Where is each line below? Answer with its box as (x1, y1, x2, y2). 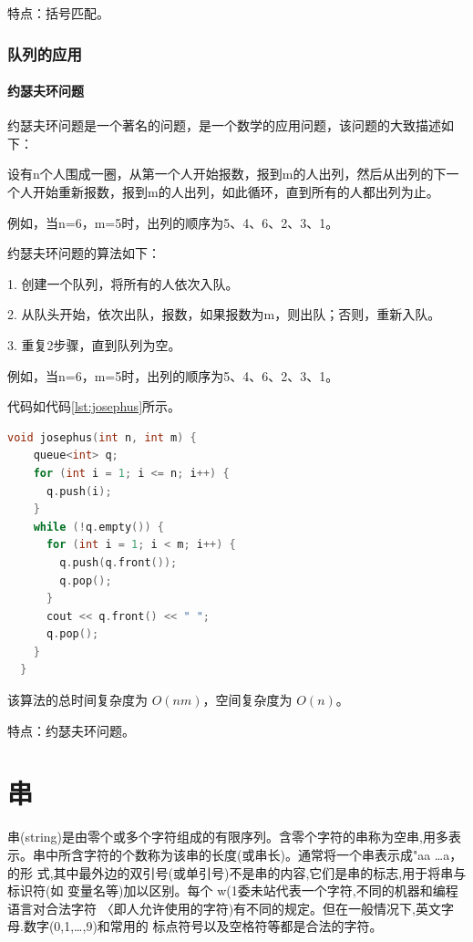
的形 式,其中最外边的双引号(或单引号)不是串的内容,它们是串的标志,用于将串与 (7, 863, 467, 882)
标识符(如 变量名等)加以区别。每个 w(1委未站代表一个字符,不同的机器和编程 (7, 881, 458, 900)
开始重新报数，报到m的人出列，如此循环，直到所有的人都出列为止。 (32, 182, 439, 202)
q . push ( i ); (46, 484, 112, 498)
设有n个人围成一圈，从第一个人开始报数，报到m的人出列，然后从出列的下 (7, 164, 447, 183)
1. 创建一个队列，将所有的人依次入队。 (7, 274, 239, 293)
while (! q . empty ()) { (33, 520, 164, 533)
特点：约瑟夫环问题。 (7, 720, 135, 740)
